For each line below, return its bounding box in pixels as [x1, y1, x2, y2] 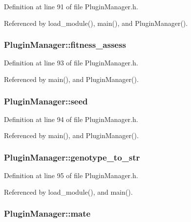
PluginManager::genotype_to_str [4, 151, 140, 163]
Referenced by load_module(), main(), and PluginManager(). [4, 18, 188, 28]
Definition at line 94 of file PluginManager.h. [4, 114, 138, 124]
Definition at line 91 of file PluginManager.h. [4, 1, 138, 11]
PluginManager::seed [4, 95, 88, 107]
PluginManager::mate [4, 207, 91, 220]
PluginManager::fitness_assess [4, 39, 126, 51]
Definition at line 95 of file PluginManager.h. [4, 170, 138, 181]
